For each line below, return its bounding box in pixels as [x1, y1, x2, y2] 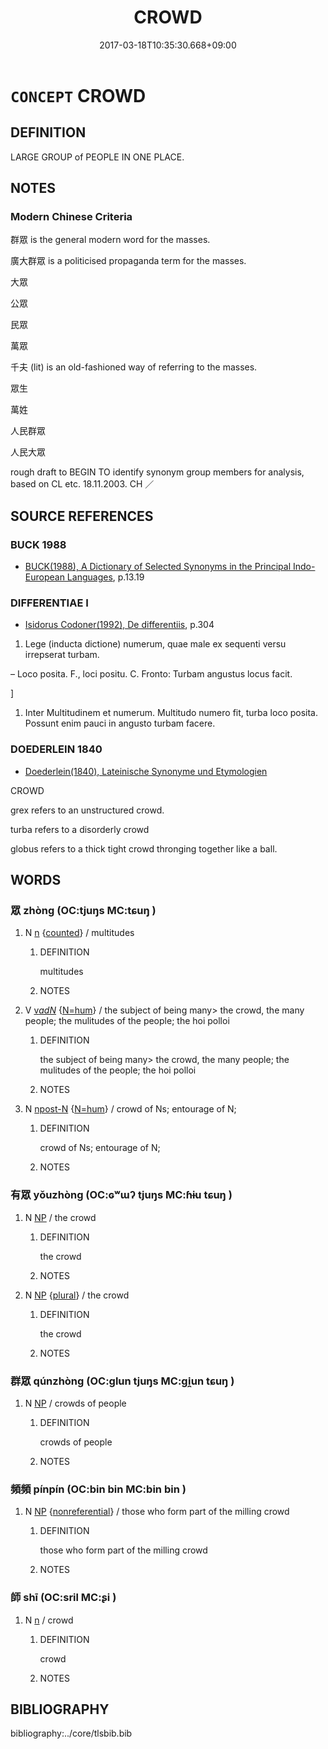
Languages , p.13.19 [66, 571, 145, 583]
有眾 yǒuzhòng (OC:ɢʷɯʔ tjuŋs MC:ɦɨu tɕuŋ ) [10, 1188, 233, 1202]
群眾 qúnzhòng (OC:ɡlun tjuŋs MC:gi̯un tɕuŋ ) [10, 1374, 235, 1388]
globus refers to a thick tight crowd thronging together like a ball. [10, 842, 278, 855]
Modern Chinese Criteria [10, 210, 133, 224]
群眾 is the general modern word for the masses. [10, 234, 211, 246]
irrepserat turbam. [24, 649, 100, 661]
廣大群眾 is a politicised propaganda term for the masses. [10, 255, 247, 267]
